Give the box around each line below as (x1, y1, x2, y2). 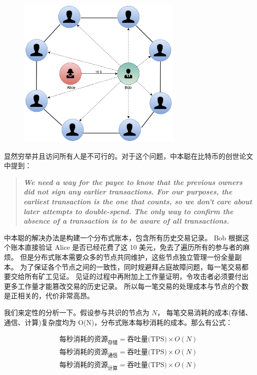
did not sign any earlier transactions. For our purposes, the (23, 187, 232, 197)
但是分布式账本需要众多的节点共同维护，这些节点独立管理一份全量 (20, 251, 235, 262)
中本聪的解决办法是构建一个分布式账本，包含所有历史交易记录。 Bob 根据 (4, 232, 243, 242)
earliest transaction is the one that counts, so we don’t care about (23, 196, 252, 206)
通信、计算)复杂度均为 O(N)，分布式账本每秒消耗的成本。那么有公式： (4, 317, 233, 327)
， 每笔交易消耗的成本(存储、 (157, 307, 253, 317)
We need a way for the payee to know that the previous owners (23, 177, 243, 187)
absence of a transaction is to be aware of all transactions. (23, 216, 229, 226)
